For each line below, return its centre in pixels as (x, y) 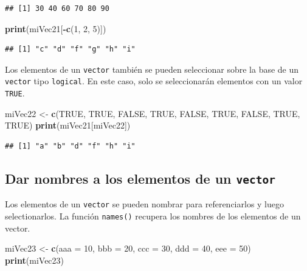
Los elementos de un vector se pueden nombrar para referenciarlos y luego (144, 204)
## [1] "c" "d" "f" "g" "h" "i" (70, 49)
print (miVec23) (35, 260)
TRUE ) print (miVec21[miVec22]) (68, 125)
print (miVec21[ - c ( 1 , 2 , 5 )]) (56, 28)
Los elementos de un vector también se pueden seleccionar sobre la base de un (152, 69)
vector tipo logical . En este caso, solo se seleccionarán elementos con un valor (154, 81)
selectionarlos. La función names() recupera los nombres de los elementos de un (153, 216)
